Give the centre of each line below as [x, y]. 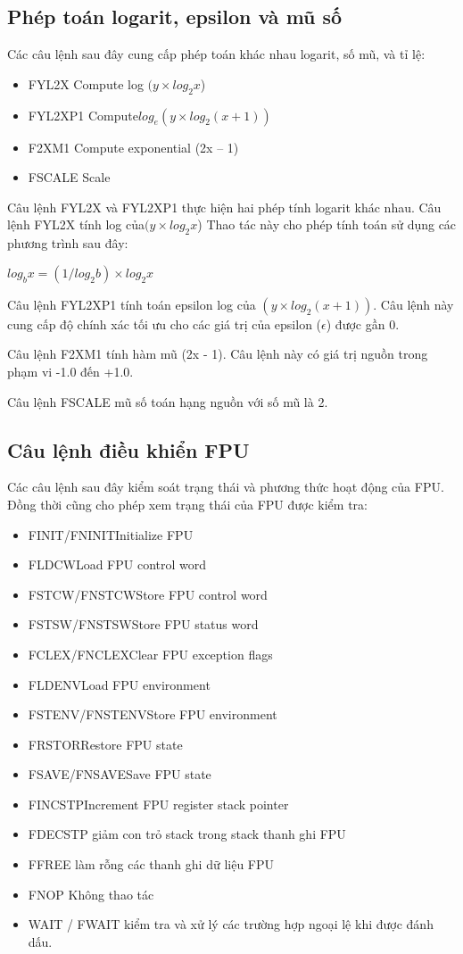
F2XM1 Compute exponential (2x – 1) [133, 147]
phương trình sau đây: [68, 243]
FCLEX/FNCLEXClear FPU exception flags [150, 654]
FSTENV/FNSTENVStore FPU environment [153, 714]
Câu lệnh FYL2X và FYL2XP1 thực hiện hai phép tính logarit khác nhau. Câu [224, 207]
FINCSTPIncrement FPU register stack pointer [158, 804]
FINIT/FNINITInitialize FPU [111, 534]
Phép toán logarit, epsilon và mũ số [175, 17]
